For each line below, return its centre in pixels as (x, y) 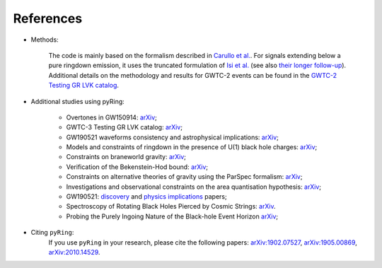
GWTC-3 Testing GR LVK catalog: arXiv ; (125, 127)
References (48, 18)
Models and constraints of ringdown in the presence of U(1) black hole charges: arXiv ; (192, 147)
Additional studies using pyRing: (78, 101)
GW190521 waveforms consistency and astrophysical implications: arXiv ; (172, 137)
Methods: (45, 40)
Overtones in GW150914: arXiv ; (111, 117)
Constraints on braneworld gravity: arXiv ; (126, 157)
